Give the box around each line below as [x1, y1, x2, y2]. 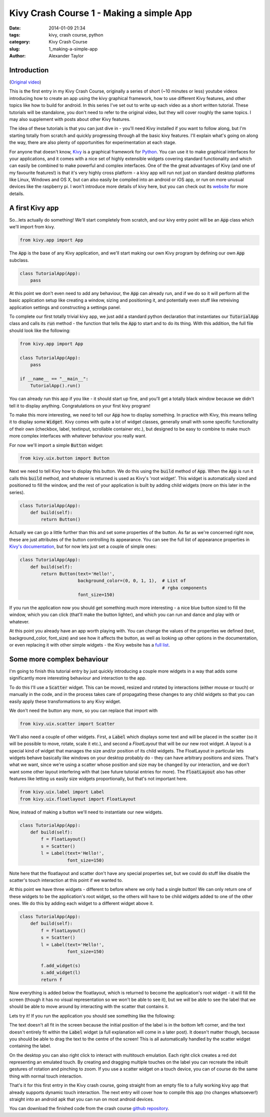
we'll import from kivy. [9, 224, 55, 230]
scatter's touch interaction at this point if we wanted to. [9, 877, 123, 883]
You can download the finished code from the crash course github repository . [9, 1105, 169, 1111]
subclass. [9, 257, 29, 263]
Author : [9, 53, 26, 59]
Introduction [9, 65, 49, 74]
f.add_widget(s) [40, 962, 81, 968]
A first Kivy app [9, 203, 59, 212]
